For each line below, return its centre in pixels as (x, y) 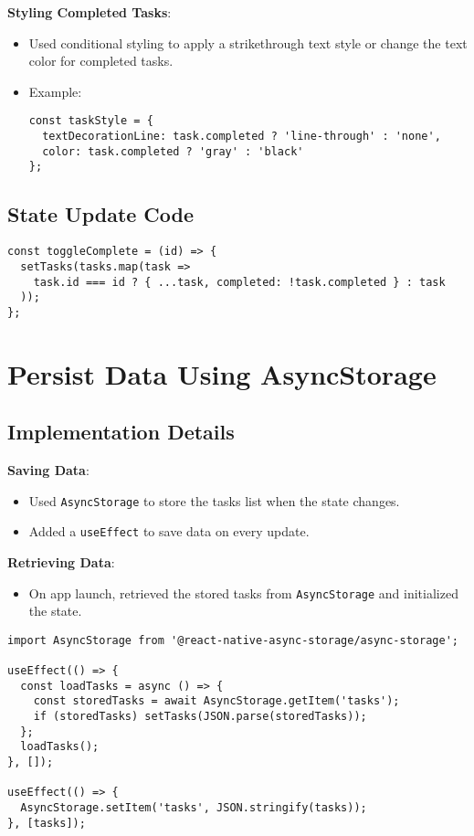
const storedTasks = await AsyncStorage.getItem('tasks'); (216, 701)
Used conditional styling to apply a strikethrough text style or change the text (248, 42)
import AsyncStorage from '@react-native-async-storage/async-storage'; (233, 640)
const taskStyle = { (91, 121)
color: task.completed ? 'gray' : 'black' (173, 151)
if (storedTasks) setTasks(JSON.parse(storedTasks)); (200, 717)
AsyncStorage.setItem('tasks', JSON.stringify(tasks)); (194, 808)
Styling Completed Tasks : (90, 12)
